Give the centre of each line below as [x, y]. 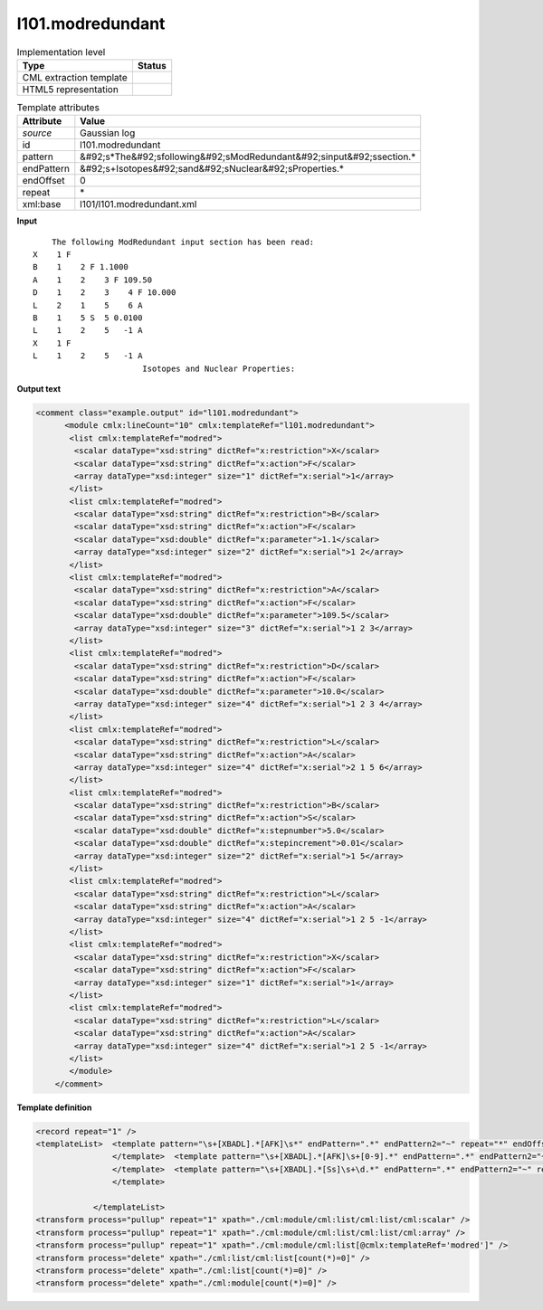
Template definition [54, 1107]
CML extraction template [75, 77]
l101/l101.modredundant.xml [138, 204]
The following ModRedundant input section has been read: [183, 242]
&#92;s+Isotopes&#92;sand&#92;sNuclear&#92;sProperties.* [212, 169]
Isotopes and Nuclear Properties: [219, 368]
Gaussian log [108, 133]
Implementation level [61, 52]
